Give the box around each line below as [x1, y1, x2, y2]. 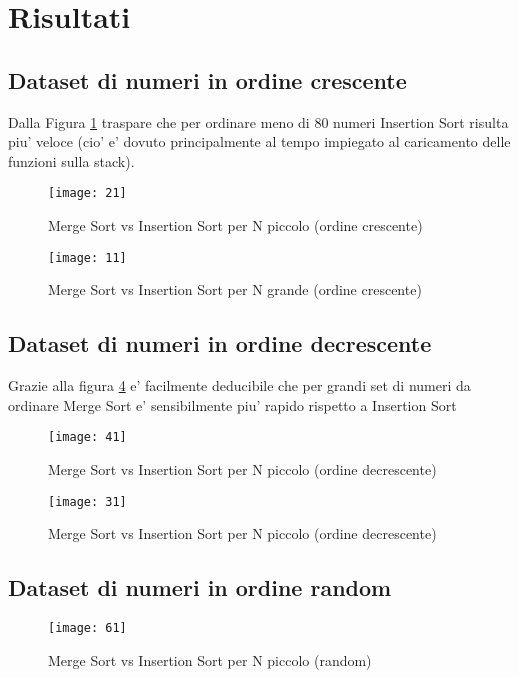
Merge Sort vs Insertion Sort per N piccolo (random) [48, 649, 372, 670]
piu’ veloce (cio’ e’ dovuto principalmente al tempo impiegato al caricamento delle [8, 131, 511, 152]
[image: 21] [48, 186, 127, 201]
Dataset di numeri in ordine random [8, 572, 392, 603]
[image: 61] [48, 620, 127, 635]
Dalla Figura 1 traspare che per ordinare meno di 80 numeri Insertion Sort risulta [8, 111, 509, 132]
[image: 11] [48, 250, 127, 265]
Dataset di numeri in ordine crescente [8, 64, 407, 95]
